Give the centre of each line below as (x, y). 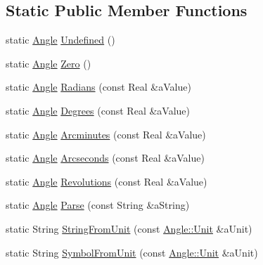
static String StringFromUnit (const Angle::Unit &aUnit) (129, 228)
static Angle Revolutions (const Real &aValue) (107, 181)
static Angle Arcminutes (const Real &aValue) (106, 134)
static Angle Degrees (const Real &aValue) (98, 110)
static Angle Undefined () (60, 40)
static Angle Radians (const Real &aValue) (98, 87)
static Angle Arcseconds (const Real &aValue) (105, 158)
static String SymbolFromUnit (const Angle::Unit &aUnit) (132, 252)
